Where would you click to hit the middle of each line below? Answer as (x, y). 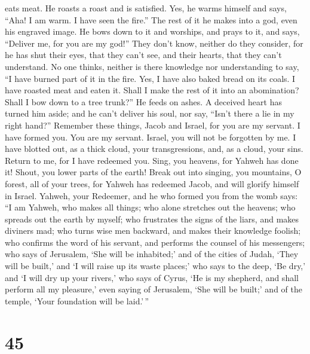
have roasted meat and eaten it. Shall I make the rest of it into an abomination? (152, 90)
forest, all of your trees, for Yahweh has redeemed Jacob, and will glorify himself (152, 183)
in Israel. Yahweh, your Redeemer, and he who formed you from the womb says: (151, 195)
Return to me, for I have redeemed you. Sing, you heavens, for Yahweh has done (152, 160)
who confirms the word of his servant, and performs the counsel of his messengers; (155, 242)
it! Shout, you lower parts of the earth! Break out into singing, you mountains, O (153, 172)
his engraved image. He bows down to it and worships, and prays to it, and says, (152, 31)
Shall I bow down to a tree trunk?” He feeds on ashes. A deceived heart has (143, 101)
